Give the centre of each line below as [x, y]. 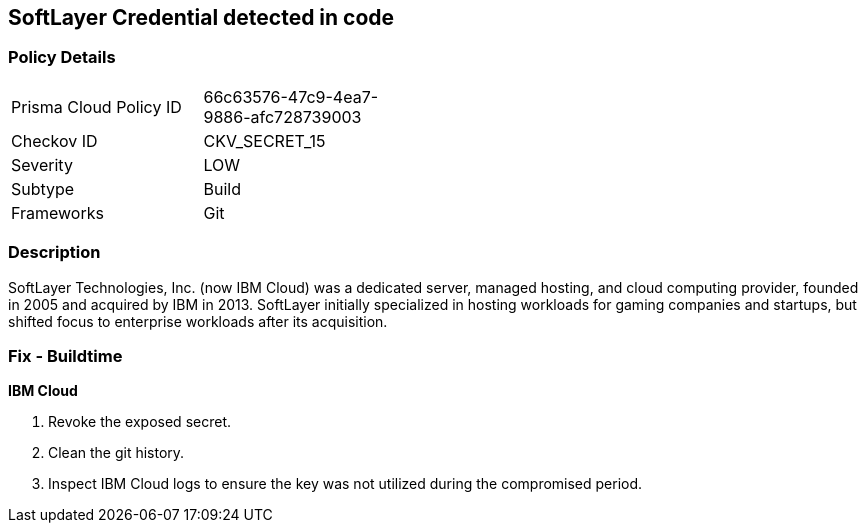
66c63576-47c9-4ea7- [291, 96]
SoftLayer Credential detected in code [201, 17]
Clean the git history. [116, 453]
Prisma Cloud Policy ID [96, 106]
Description [54, 252]
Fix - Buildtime [65, 355]
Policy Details [62, 57]
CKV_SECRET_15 [264, 140]
